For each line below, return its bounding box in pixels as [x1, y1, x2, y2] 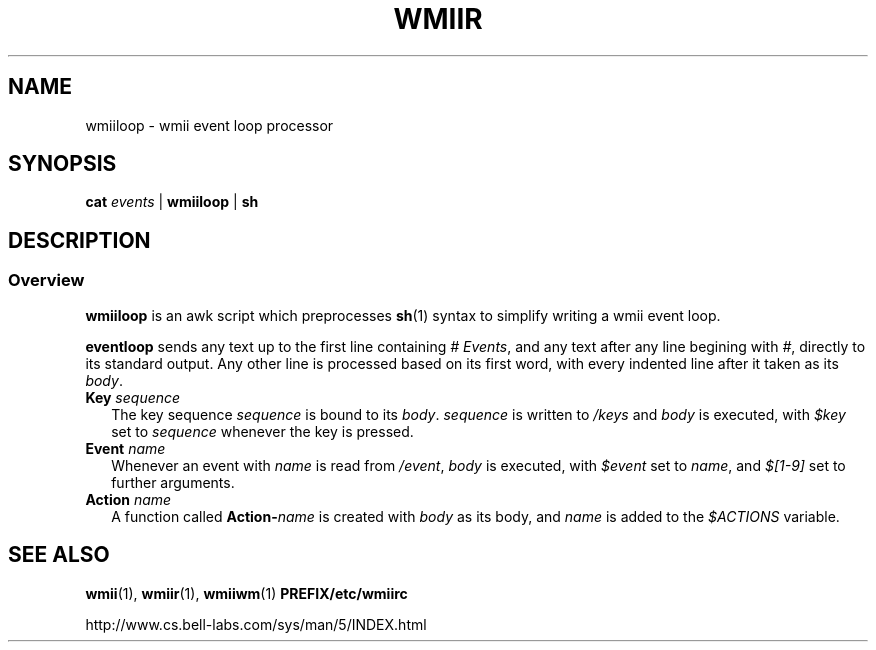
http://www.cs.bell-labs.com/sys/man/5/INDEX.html [85, 615, 427, 633]
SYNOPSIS [8, 151, 117, 177]
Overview [8, 270, 85, 291]
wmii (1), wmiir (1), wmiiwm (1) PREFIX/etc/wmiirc [85, 584, 408, 602]
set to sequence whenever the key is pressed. [111, 422, 414, 440]
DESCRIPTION [8, 227, 151, 253]
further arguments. [111, 473, 235, 491]
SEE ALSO [8, 542, 110, 568]
